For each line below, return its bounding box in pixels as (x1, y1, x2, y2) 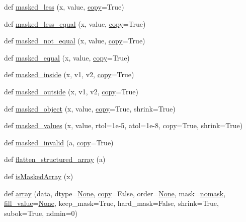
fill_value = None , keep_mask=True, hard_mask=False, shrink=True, (4, 198, 219, 208)
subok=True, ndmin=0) (4, 207, 77, 218)
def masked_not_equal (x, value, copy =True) (4, 35, 145, 46)
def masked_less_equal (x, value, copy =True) (4, 18, 146, 29)
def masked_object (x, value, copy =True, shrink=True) (4, 103, 176, 114)
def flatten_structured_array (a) (4, 154, 106, 164)
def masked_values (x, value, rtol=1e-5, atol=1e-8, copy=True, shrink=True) (4, 120, 243, 131)
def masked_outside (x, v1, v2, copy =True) (4, 86, 139, 96)
